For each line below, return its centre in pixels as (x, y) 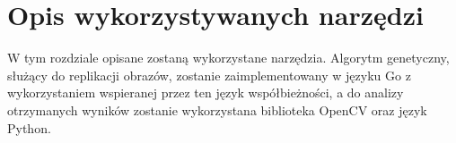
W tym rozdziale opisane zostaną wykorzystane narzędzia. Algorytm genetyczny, (228, 58)
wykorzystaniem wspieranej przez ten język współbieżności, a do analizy (206, 93)
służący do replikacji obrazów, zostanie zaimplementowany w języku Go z (209, 75)
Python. (29, 127)
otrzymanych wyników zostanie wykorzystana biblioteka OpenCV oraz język (217, 109)
